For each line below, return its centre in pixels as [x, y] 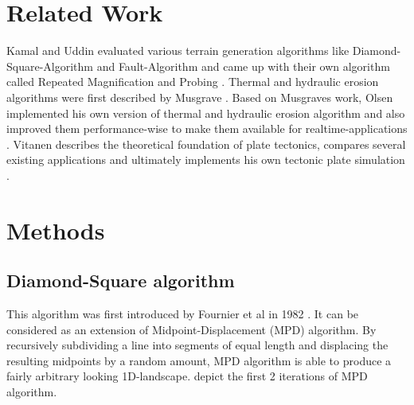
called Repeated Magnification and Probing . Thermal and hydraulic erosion [193, 82]
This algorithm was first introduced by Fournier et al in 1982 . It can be [183, 314]
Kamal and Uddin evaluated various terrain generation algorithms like [178, 51]
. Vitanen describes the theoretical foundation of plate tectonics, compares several [206, 144]
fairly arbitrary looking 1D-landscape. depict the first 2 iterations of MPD [187, 376]
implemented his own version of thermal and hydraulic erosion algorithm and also [206, 113]
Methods [56, 230]
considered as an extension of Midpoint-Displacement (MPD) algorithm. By [191, 329]
